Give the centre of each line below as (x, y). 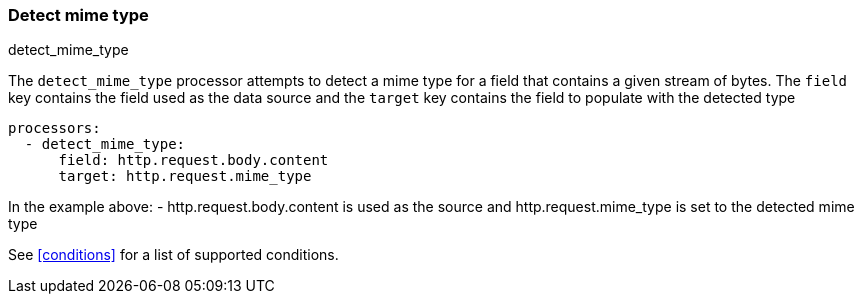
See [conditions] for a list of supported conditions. (173, 255)
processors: (54, 128)
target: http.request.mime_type (185, 176)
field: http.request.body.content (193, 160)
